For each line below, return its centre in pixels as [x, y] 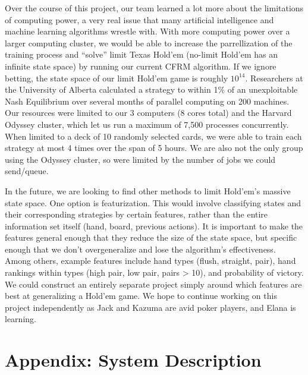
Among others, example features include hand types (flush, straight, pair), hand [150, 261]
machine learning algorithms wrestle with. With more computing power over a [147, 31]
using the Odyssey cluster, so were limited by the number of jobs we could [140, 159]
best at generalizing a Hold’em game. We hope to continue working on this [141, 296]
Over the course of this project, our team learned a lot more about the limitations [154, 8]
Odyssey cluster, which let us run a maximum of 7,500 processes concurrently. [147, 124]
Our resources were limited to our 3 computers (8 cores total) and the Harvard [148, 113]
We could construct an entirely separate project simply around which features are [153, 284]
